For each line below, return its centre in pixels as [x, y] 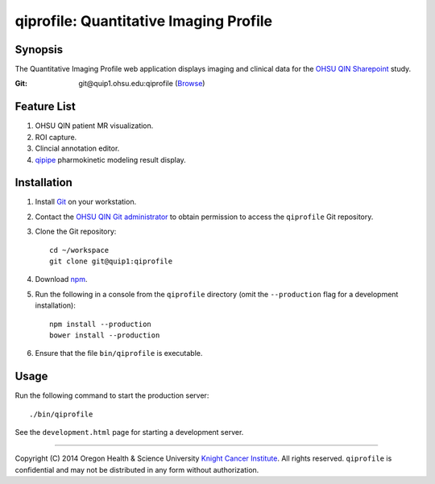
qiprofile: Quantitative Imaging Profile [144, 21]
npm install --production [101, 324]
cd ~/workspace [79, 250]
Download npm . [61, 279]
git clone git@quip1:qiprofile [111, 261]
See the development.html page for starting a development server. [129, 432]
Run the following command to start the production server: [112, 395]
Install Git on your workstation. [86, 202]
